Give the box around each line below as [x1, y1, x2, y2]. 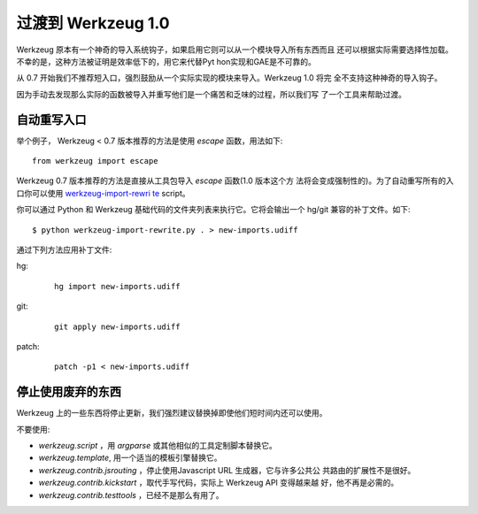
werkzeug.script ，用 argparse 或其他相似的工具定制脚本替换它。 [38, 441, 278, 450]
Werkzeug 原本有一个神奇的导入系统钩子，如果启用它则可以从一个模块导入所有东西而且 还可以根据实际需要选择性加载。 [16, 44, 453, 55]
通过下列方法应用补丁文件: [16, 244, 112, 255]
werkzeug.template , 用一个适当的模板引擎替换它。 [38, 452, 222, 464]
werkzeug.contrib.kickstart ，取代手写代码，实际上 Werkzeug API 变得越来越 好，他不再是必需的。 [38, 478, 398, 488]
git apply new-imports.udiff [54, 321, 181, 332]
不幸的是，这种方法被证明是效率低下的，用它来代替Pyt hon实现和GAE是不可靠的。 [16, 56, 316, 66]
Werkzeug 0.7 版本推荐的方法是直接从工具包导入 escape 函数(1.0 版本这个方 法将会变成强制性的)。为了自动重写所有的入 [16, 175, 454, 186]
